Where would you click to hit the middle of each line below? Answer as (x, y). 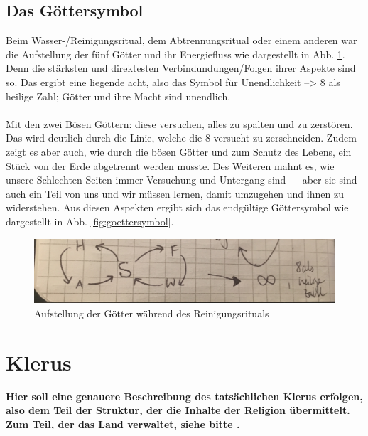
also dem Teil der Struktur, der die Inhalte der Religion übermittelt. (178, 410)
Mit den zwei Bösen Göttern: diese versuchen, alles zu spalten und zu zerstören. (179, 123)
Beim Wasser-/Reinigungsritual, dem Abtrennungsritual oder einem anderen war (182, 40)
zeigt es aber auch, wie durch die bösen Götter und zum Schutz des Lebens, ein (179, 151)
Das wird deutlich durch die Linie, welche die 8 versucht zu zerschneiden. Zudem (181, 138)
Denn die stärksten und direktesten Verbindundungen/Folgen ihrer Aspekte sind (181, 68)
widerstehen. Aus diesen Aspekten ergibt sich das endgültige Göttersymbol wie (177, 207)
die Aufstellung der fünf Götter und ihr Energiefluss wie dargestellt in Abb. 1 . (175, 54)
